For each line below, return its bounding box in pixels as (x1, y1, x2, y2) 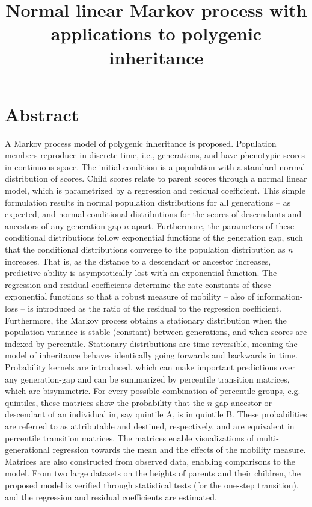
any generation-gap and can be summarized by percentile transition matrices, (5, 372, 290, 385)
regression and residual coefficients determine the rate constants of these (5, 278, 271, 290)
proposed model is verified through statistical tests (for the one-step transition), (5, 478, 299, 491)
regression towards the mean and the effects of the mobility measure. (52, 443, 306, 456)
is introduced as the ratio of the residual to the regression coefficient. (28, 302, 281, 314)
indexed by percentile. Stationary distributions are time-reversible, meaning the (5, 337, 298, 349)
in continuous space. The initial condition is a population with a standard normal (5, 160, 305, 173)
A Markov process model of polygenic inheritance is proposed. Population (5, 137, 277, 149)
